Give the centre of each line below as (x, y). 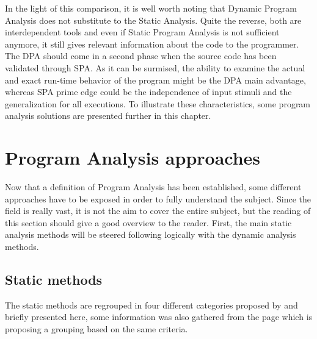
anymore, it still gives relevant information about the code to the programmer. (152, 44)
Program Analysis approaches (133, 158)
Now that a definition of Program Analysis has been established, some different (153, 187)
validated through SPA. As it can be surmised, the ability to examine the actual (155, 67)
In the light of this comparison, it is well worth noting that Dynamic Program (151, 8)
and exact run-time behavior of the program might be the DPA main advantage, (155, 80)
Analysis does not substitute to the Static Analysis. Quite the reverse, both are (153, 20)
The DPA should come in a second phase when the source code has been (141, 56)
